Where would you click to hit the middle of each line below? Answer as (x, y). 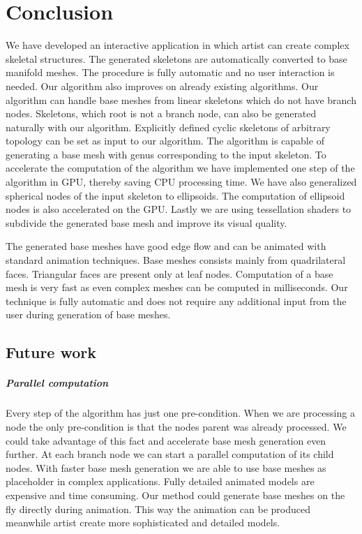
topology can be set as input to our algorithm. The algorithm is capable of (165, 141)
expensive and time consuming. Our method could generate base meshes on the (175, 495)
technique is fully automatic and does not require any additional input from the (176, 301)
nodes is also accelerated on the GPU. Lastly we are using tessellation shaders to (179, 209)
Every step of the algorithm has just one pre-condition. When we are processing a (180, 413)
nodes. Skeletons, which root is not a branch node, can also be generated (161, 113)
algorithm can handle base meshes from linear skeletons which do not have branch (181, 99)
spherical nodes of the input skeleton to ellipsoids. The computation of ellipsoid (175, 195)
